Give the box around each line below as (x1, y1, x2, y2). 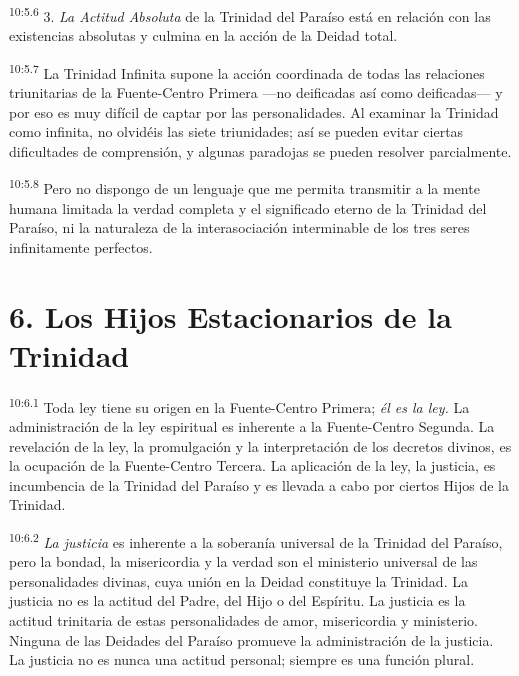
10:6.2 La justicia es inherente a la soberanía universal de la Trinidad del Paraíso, (9, 529, 503, 552)
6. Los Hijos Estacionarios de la (9, 295, 452, 336)
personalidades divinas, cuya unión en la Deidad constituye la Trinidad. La (9, 570, 468, 591)
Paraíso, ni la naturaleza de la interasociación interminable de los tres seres (9, 217, 470, 238)
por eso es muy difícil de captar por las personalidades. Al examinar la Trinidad (9, 101, 499, 122)
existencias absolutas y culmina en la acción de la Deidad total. (9, 25, 398, 46)
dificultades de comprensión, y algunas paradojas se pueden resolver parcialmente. (9, 140, 512, 161)
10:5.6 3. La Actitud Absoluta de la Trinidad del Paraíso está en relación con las (9, 3, 491, 26)
